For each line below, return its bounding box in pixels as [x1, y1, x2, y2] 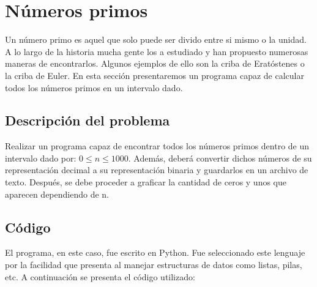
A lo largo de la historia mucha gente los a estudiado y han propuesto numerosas [5, 45, 308, 58]
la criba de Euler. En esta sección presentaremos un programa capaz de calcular [5, 69, 304, 81]
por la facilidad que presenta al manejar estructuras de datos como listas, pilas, [5, 258, 302, 271]
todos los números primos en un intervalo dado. [5, 81, 183, 94]
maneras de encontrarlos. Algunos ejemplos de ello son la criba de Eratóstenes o [5, 57, 305, 70]
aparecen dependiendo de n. [5, 187, 110, 200]
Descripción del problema [5, 111, 170, 130]
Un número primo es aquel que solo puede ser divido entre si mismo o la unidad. [5, 33, 307, 46]
